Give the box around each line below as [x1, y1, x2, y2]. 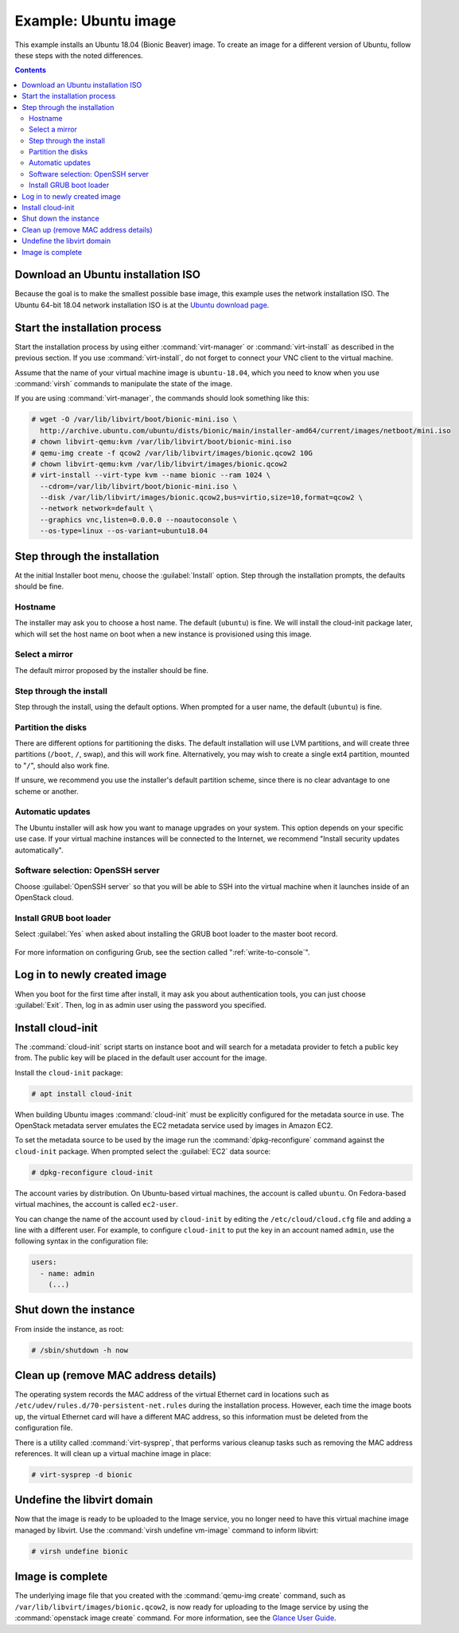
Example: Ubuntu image [14, 12, 177, 29]
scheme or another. [14, 786, 79, 796]
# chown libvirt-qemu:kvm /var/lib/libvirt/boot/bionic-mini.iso [31, 437, 292, 446]
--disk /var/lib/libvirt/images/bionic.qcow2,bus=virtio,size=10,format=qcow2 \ [40, 493, 364, 502]
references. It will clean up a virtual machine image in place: [14, 1448, 212, 1458]
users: [31, 1258, 57, 1267]
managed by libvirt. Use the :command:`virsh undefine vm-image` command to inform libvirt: [14, 1525, 319, 1535]
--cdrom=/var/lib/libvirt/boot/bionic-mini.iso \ [40, 482, 238, 491]
